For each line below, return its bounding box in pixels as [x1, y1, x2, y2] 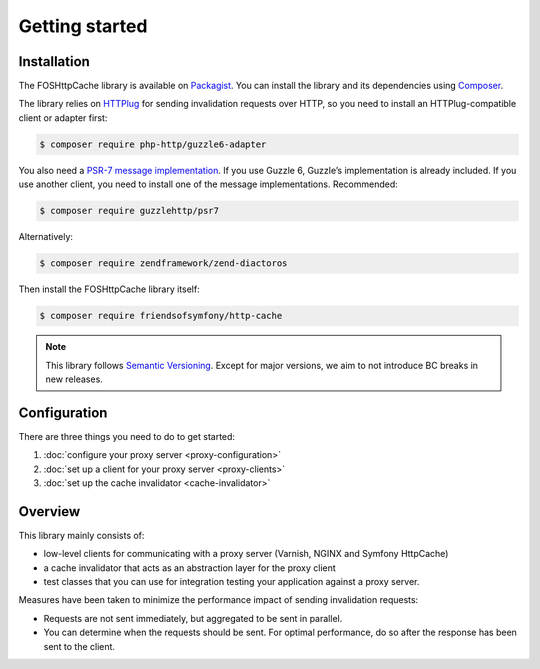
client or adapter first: [18, 111, 108, 124]
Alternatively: [18, 231, 74, 243]
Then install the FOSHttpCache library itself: [18, 283, 200, 295]
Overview [18, 503, 81, 520]
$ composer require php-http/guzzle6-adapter [39, 138, 267, 150]
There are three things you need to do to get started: [18, 430, 235, 442]
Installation [18, 53, 90, 70]
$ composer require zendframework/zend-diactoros [39, 258, 288, 269]
